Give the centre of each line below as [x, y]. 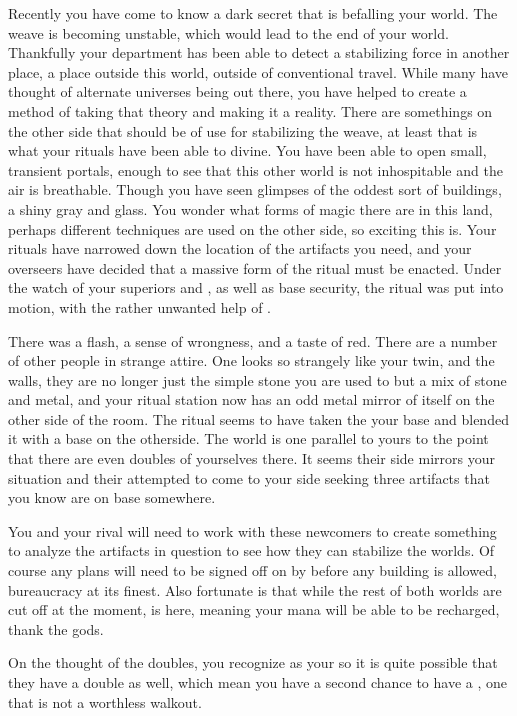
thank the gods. [56, 628]
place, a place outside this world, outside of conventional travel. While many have [258, 71]
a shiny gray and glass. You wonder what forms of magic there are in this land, [250, 208]
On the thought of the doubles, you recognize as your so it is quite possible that [253, 662]
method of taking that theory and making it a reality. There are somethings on [250, 110]
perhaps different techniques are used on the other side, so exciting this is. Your [252, 228]
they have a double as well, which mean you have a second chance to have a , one [258, 682]
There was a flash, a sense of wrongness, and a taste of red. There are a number [253, 340]
